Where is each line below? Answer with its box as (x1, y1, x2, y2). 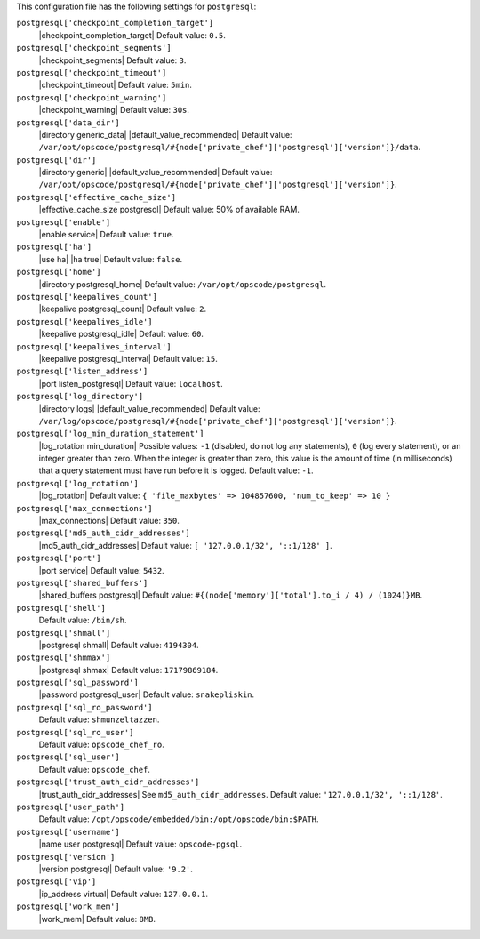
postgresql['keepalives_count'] (16, 292, 157, 301)
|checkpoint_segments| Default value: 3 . (38, 54, 187, 66)
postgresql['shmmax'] (16, 653, 111, 662)
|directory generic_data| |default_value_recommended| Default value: (38, 129, 292, 140)
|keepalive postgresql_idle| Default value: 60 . (38, 329, 204, 340)
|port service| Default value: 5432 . (38, 565, 164, 575)
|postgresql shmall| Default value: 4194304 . (38, 639, 199, 650)
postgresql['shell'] (16, 603, 107, 613)
